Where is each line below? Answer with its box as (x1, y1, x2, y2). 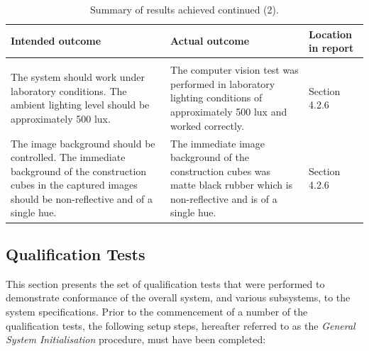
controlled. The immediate (11, 150, 126, 165)
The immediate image (170, 135, 265, 150)
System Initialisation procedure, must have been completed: (6, 332, 266, 347)
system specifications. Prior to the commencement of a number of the (6, 303, 308, 318)
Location (309, 26, 352, 41)
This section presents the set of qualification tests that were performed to (6, 276, 325, 291)
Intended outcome (11, 33, 101, 48)
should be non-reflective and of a (11, 191, 153, 206)
